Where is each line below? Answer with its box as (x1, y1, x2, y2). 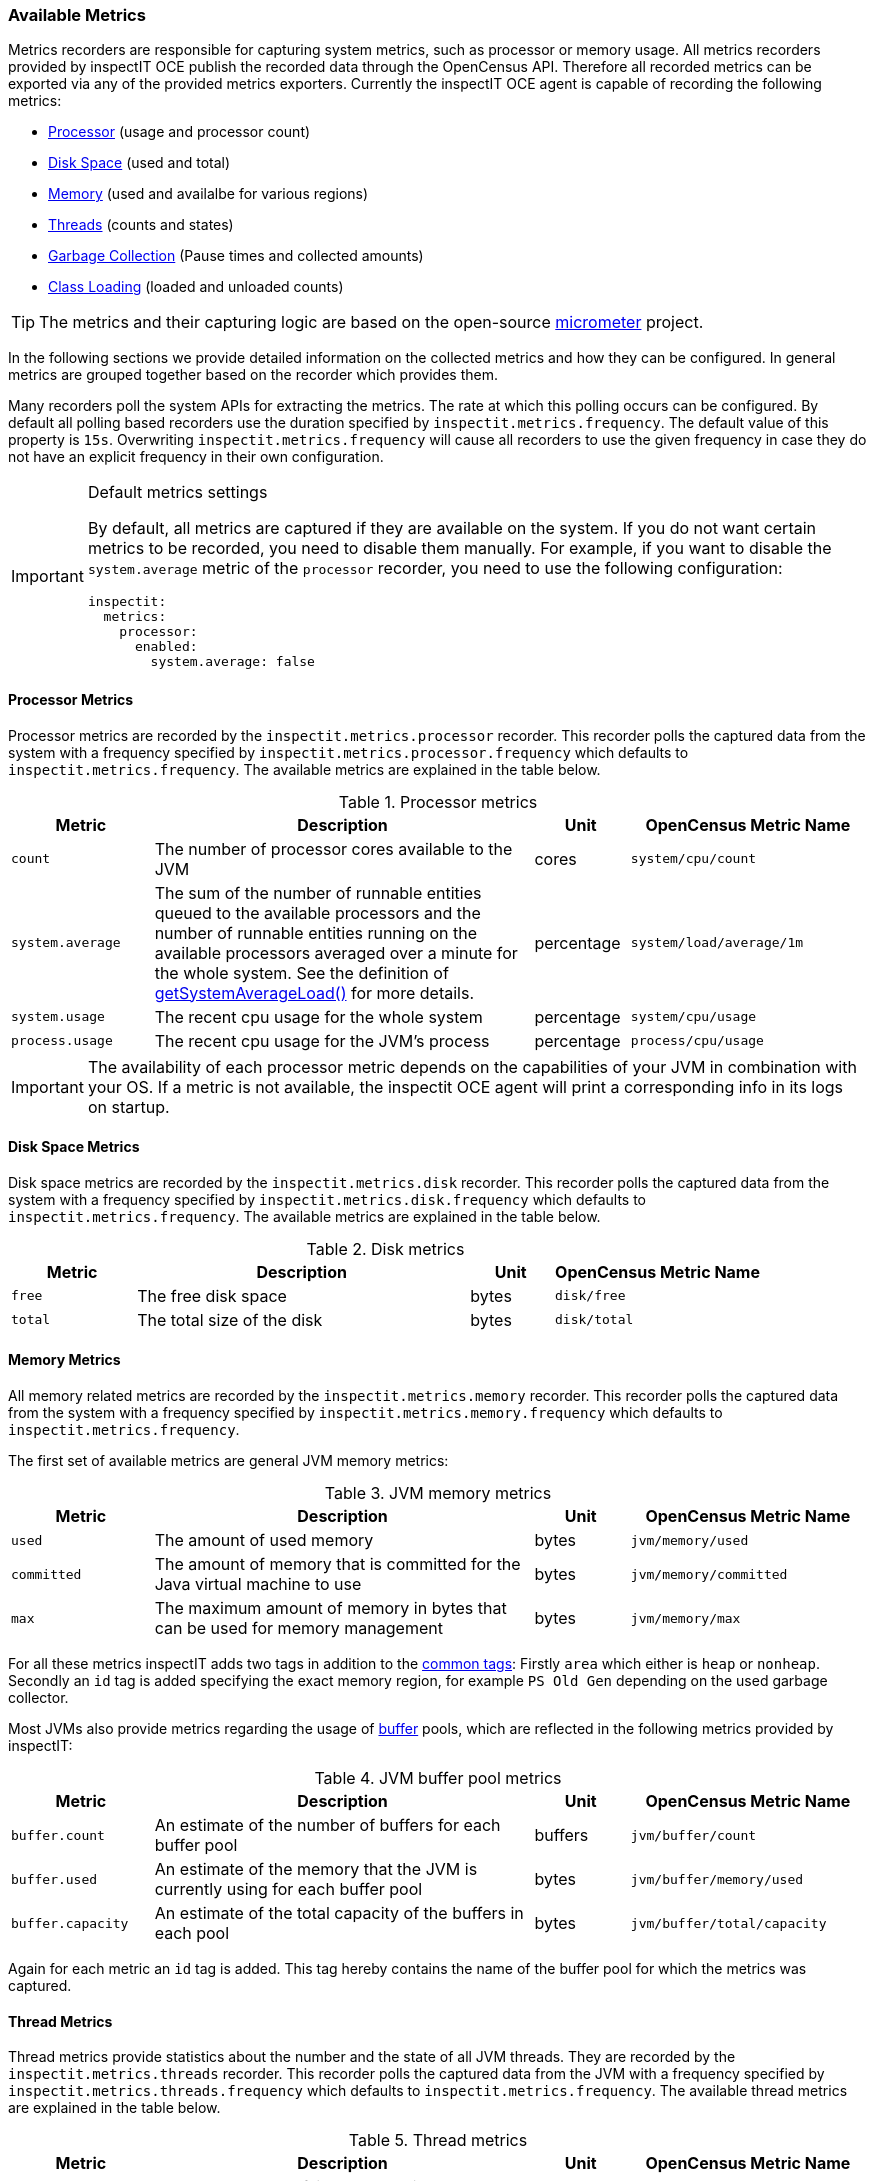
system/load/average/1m (630, 935, 804, 951)
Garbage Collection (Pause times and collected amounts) (48, 247, 424, 265)
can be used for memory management (154, 1618, 443, 1639)
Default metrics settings (87, 482, 268, 503)
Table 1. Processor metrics (338, 791, 538, 812)
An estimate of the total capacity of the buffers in (154, 1903, 524, 1924)
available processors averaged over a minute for (154, 942, 518, 963)
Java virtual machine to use (154, 1574, 362, 1595)
